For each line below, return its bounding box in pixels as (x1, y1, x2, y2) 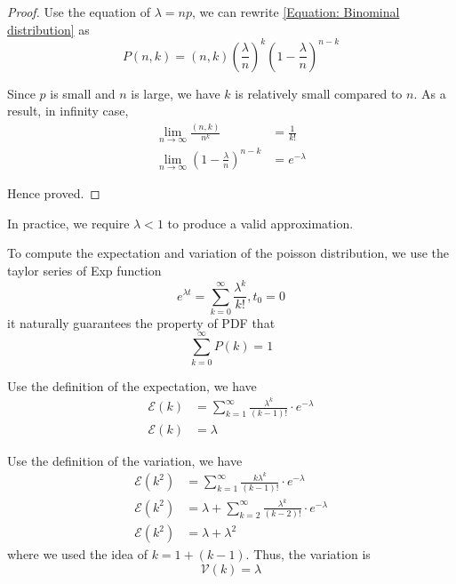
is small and (50, 84, 116, 102)
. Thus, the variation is (245, 545, 371, 564)
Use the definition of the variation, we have (7, 451, 243, 469)
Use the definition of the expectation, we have (7, 376, 257, 395)
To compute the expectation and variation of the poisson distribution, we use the (7, 244, 450, 262)
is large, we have (131, 84, 220, 102)
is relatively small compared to (235, 84, 403, 102)
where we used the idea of (7, 545, 148, 564)
